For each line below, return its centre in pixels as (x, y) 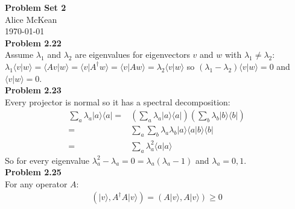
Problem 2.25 (33, 172)
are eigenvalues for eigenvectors (132, 55)
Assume (19, 55)
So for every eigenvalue (47, 160)
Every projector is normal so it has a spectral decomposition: (118, 101)
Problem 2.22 (33, 42)
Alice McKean (31, 19)
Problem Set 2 (36, 7)
